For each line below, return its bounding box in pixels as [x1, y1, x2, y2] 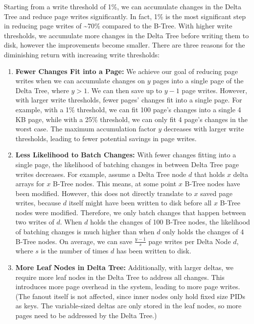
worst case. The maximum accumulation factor [15, 124, 156, 134]
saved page [200, 188, 232, 198]
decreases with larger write [163, 124, 244, 134]
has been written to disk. [116, 246, 191, 256]
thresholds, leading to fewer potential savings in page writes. [15, 133, 197, 143]
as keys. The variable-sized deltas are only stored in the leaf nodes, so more [15, 300, 242, 311]
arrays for [15, 178, 45, 189]
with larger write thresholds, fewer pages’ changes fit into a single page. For [15, 95, 242, 105]
